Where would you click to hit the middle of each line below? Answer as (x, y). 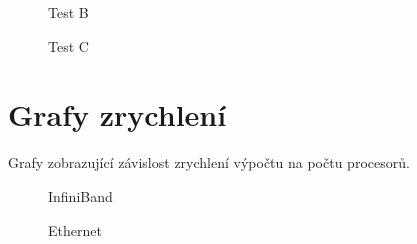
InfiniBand (80, 195)
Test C (68, 45)
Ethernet (75, 229)
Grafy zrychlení (117, 114)
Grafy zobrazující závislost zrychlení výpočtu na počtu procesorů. (209, 162)
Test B (68, 12)
